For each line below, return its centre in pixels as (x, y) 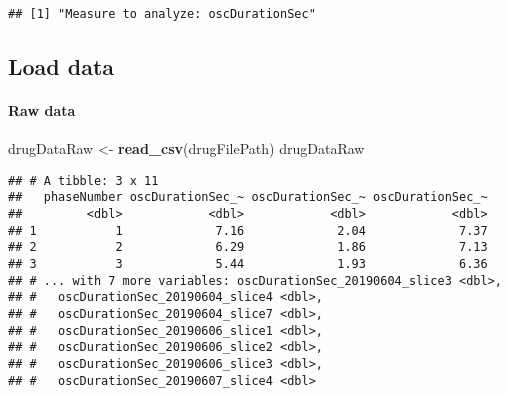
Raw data (42, 110)
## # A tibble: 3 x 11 (83, 180)
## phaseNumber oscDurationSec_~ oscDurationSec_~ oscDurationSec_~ (248, 197)
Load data (61, 66)
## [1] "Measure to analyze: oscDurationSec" (162, 14)
